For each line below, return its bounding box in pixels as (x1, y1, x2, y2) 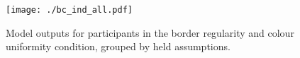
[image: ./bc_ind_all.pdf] (6, 5, 133, 15)
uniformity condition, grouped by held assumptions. (6, 39, 230, 54)
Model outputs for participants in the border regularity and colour (6, 25, 294, 40)
